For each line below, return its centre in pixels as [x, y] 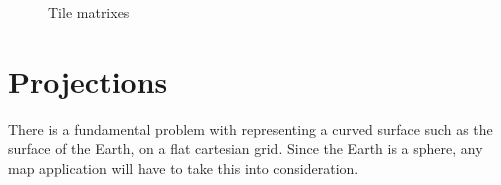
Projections [88, 80]
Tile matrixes [89, 12]
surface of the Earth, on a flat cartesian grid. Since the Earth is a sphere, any [245, 148]
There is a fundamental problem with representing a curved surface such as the [250, 128]
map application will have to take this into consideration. [183, 167]
